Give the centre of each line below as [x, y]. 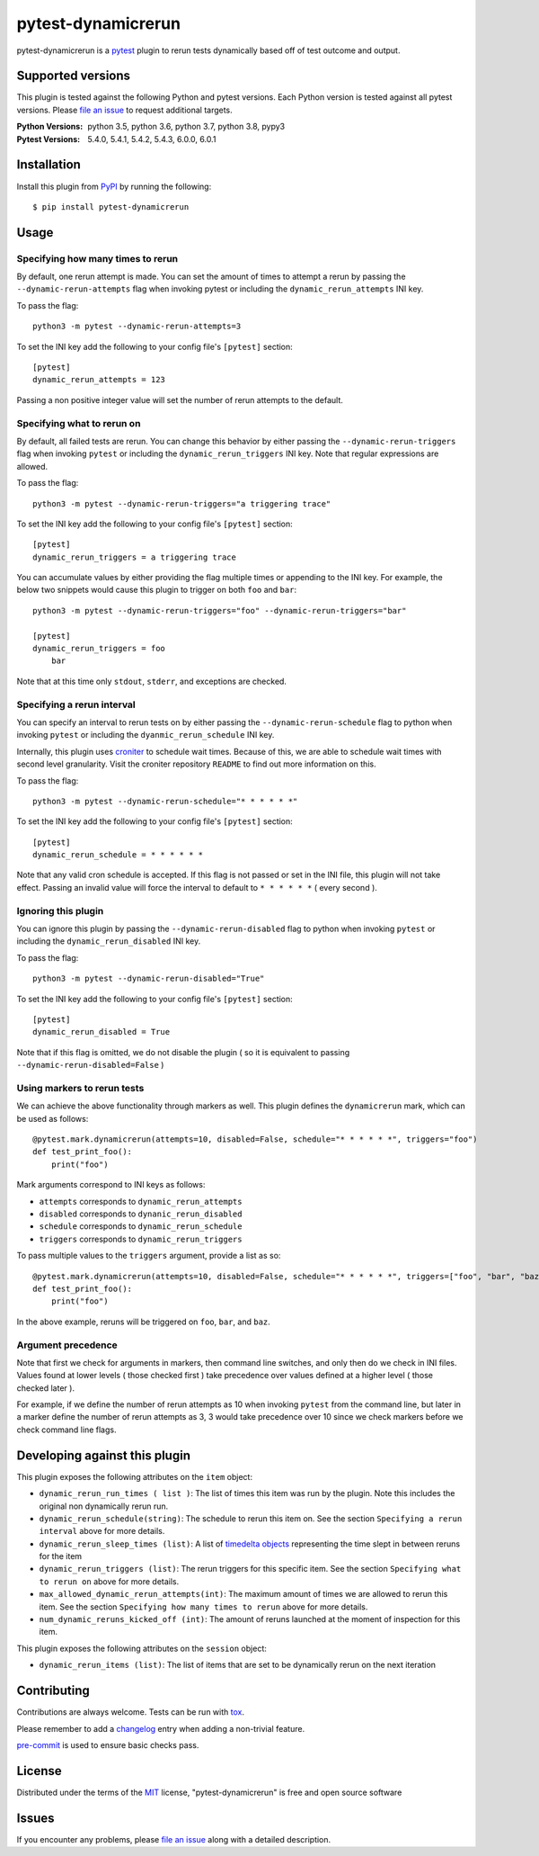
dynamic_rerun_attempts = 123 [99, 380]
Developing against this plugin [103, 1455]
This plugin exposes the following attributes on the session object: [141, 1648]
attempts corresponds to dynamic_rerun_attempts [141, 1201]
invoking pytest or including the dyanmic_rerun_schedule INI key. [146, 735]
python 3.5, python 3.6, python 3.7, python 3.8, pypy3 [186, 127]
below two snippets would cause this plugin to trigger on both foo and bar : [156, 590]
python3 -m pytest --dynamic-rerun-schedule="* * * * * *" [165, 801]
